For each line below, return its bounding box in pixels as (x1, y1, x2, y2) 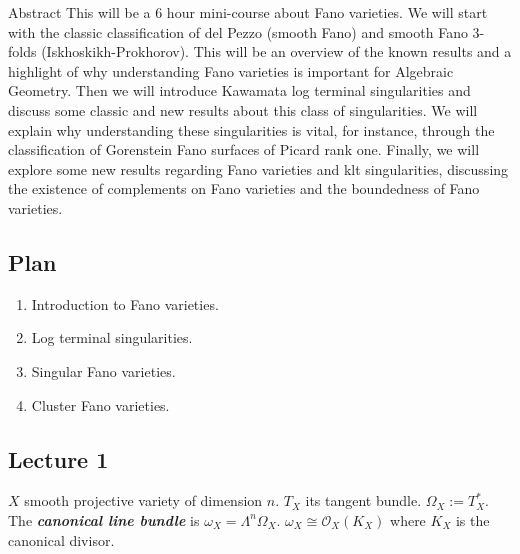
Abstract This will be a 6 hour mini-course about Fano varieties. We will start (8, 2, 488, 22)
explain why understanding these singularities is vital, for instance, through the (8, 119, 495, 140)
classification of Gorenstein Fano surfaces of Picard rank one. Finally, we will (8, 139, 480, 160)
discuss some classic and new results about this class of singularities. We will (8, 99, 478, 120)
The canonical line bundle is (8, 509, 200, 530)
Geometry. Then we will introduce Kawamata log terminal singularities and (8, 80, 471, 101)
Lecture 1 (8, 443, 109, 474)
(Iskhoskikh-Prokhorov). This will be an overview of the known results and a (41, 41, 512, 62)
